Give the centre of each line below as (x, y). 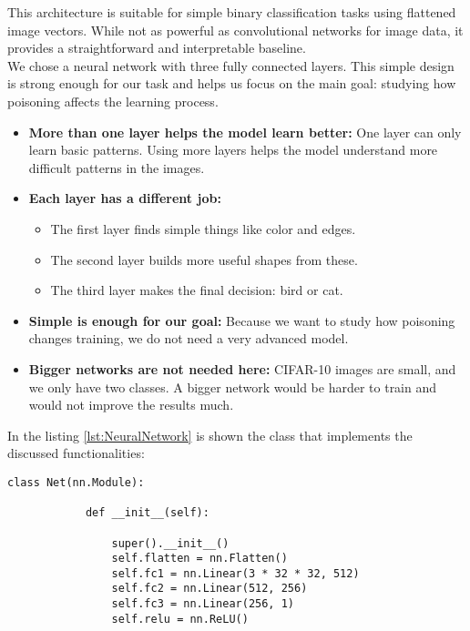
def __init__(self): (147, 513)
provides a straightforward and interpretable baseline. (157, 48)
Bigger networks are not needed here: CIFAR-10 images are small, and (242, 368)
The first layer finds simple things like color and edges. (203, 228)
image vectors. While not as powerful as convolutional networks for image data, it (235, 30)
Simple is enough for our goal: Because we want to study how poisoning (242, 320)
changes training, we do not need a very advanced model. (189, 338)
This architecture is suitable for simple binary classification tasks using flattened (232, 12)
